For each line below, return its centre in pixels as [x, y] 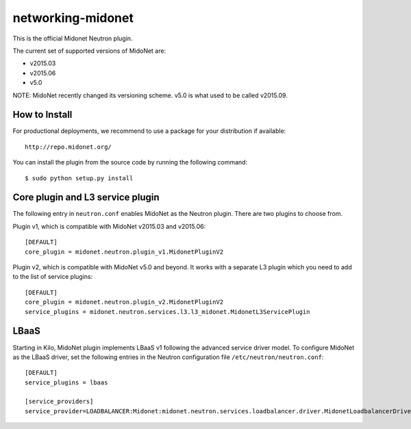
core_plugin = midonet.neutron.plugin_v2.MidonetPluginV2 [124, 302]
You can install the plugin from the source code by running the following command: [130, 162]
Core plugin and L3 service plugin [86, 198]
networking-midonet [73, 18]
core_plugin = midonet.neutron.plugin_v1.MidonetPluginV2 [124, 252]
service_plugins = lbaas [66, 382]
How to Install [42, 115]
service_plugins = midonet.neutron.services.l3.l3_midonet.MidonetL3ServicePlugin [167, 311]
